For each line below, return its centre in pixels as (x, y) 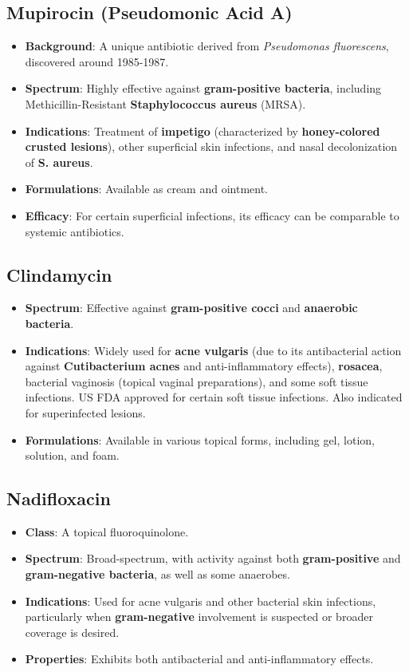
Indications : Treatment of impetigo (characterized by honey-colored (203, 130)
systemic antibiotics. (75, 231)
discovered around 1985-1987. (97, 61)
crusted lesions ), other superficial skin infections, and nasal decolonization (211, 146)
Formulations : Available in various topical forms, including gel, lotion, (200, 439)
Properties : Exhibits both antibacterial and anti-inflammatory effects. (199, 659)
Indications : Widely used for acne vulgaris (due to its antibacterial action (213, 350)
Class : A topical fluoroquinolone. (107, 531)
